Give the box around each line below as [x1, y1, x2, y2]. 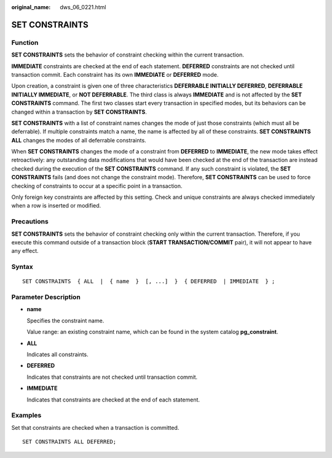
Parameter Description [11, 293, 81, 301]
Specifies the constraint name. [26, 317, 105, 324]
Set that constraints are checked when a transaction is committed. [11, 424, 180, 431]
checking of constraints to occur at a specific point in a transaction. [11, 182, 183, 190]
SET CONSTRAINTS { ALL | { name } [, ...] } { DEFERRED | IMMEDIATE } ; [22, 278, 275, 285]
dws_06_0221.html [60, 4, 106, 10]
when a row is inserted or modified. [11, 202, 101, 209]
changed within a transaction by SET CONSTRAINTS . [11, 108, 147, 115]
